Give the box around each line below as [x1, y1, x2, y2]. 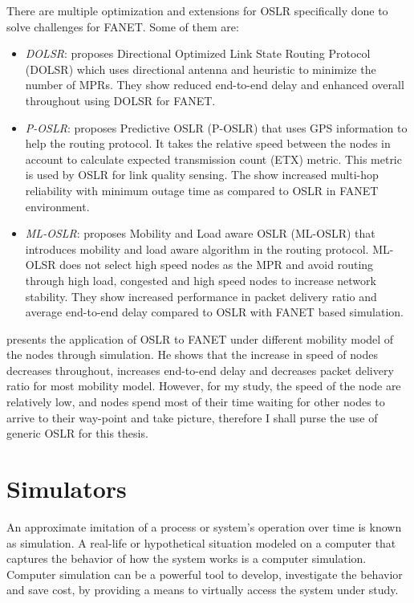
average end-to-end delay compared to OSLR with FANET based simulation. [25, 304, 404, 320]
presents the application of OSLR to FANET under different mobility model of [6, 330, 394, 347]
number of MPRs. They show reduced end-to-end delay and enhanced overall [25, 76, 404, 93]
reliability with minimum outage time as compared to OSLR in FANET [25, 181, 379, 198]
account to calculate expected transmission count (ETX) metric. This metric [25, 150, 402, 167]
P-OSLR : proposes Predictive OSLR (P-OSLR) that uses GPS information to [25, 119, 408, 136]
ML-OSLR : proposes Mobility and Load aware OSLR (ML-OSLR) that [25, 225, 375, 242]
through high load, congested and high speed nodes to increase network [25, 271, 376, 288]
